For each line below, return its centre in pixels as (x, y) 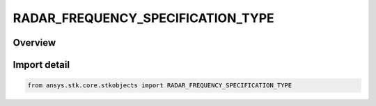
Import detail (41, 65)
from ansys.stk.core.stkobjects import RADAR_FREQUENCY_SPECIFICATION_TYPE (160, 86)
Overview (34, 43)
